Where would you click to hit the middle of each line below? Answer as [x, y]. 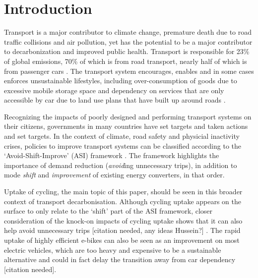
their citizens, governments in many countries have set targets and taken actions [126, 126]
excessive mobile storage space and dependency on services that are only [114, 90]
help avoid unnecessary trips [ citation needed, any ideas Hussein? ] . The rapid [122, 230]
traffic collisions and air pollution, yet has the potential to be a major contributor [128, 41]
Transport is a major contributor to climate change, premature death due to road [128, 32]
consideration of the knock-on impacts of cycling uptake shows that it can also [123, 220]
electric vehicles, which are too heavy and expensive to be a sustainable [113, 250]
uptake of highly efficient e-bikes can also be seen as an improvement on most [122, 240]
